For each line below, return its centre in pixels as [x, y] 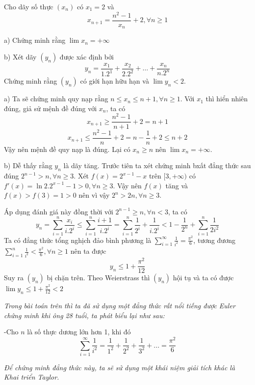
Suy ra [14, 278]
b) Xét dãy [20, 56]
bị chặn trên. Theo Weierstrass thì [98, 278]
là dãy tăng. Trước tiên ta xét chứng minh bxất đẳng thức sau [157, 165]
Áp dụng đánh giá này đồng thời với [59, 211]
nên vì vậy [94, 195]
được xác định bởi [87, 56]
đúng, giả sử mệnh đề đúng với [51, 108]
